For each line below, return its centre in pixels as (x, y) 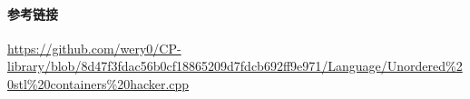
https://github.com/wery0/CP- (94, 48)
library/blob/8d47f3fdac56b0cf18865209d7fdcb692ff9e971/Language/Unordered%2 (235, 66)
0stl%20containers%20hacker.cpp (98, 83)
